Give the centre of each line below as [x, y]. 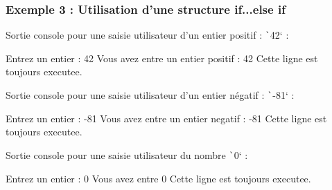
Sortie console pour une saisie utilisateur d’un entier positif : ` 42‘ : [147, 35]
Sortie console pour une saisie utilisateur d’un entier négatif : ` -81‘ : [150, 95]
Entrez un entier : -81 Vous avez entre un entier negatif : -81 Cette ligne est [166, 118]
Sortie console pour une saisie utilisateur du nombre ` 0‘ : [127, 154]
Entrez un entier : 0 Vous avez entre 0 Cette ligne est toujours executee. [158, 178]
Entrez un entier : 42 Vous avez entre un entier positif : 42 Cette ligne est [162, 58]
